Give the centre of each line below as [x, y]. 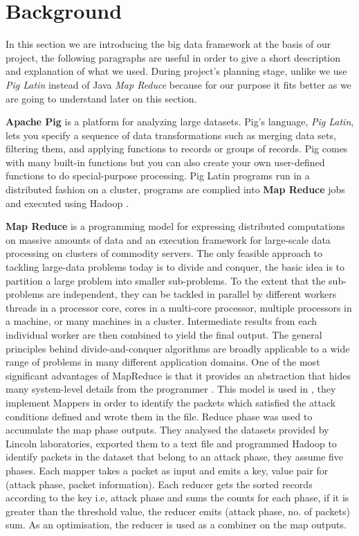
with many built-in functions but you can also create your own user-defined [165, 162]
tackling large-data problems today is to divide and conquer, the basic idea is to [175, 267]
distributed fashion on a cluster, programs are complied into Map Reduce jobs [175, 189]
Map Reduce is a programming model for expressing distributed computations [175, 226]
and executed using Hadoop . [67, 203]
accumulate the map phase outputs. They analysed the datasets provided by [167, 430]
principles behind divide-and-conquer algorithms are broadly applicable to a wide [178, 348]
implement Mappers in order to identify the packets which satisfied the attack [171, 402]
